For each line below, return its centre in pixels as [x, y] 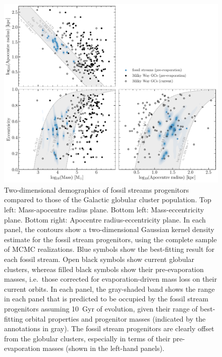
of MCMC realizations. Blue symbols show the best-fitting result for [109, 249]
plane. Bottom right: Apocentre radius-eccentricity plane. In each [105, 219]
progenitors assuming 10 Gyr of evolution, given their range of [101, 308]
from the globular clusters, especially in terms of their [87, 338]
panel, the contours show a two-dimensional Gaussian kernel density [109, 229]
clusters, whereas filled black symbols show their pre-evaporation [104, 269]
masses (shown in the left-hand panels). [103, 348]
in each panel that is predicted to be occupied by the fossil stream [106, 299]
